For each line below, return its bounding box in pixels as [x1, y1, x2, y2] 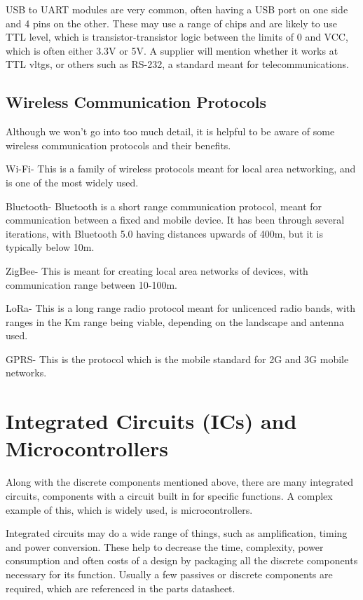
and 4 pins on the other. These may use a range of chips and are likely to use [6, 15, 337, 30]
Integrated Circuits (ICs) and [6, 407, 297, 435]
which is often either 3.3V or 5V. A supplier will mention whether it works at [6, 43, 338, 57]
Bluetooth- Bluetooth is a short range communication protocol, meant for [6, 198, 322, 213]
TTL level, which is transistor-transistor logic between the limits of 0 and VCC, [6, 29, 348, 44]
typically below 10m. [6, 240, 95, 254]
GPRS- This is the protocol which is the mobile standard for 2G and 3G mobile [6, 351, 349, 366]
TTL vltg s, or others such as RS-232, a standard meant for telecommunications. [6, 57, 349, 71]
